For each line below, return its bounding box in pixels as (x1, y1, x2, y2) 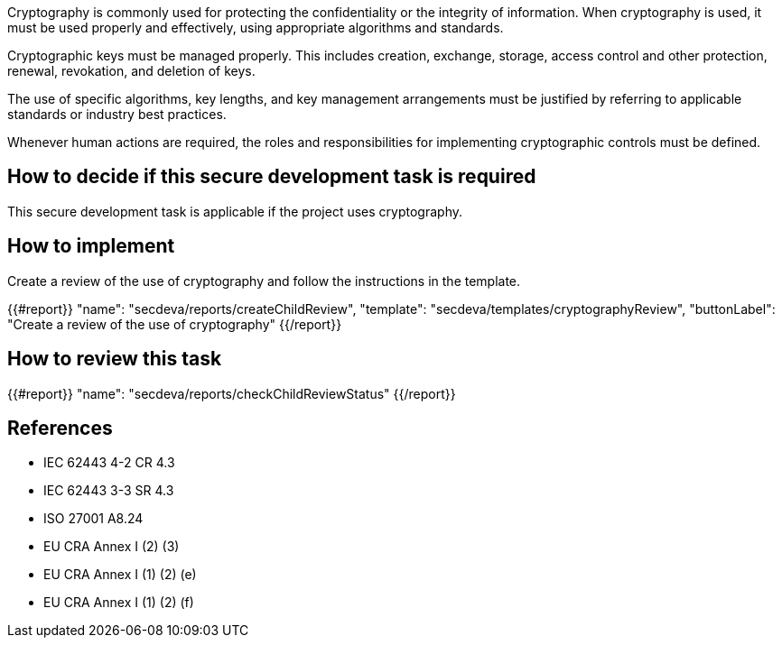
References (7, 416, 113, 439)
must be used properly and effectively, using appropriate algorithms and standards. (7, 20, 504, 35)
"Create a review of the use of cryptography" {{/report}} (7, 316, 342, 332)
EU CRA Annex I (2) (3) (43, 539, 180, 555)
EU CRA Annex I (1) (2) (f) (43, 594, 194, 611)
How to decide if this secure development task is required (7, 165, 536, 189)
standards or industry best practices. (7, 106, 227, 122)
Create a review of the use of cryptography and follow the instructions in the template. (7, 272, 521, 289)
